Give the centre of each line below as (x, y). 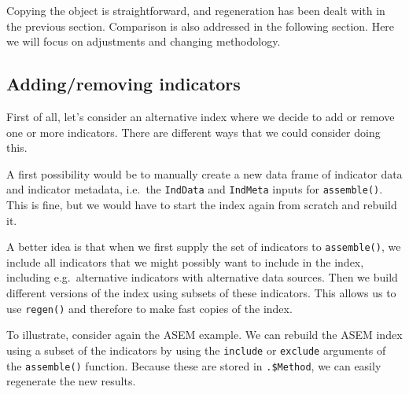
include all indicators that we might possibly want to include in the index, (185, 261)
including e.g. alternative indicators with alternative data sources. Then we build (202, 277)
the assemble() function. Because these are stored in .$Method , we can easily (194, 365)
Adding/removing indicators (123, 84)
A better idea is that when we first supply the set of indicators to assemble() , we (204, 247)
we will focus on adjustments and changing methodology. (144, 41)
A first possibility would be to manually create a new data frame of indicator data (204, 173)
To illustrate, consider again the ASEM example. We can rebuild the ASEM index (204, 335)
